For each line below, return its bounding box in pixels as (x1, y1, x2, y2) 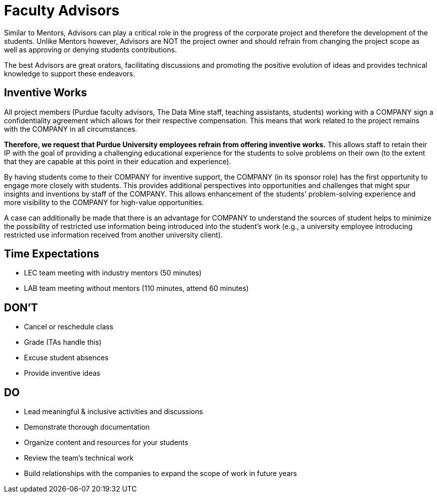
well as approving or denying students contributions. (4, 45, 177, 54)
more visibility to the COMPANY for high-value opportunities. (4, 198, 204, 207)
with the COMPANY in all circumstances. (4, 124, 137, 133)
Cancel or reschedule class (24, 322, 113, 331)
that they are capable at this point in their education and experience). (4, 157, 231, 166)
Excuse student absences (24, 353, 109, 362)
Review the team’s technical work (24, 454, 134, 463)
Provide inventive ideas (24, 369, 100, 378)
